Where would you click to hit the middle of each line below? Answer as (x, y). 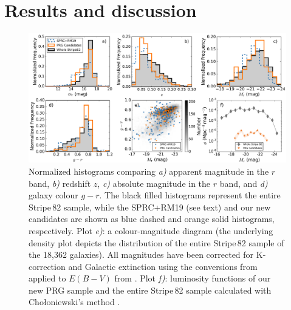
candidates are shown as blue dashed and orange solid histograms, (152, 219)
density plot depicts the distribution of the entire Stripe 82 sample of (156, 242)
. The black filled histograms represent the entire (190, 195)
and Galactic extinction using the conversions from (163, 266)
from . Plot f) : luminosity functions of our (193, 278)
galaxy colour (53, 195)
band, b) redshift (60, 183)
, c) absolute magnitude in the (154, 183)
